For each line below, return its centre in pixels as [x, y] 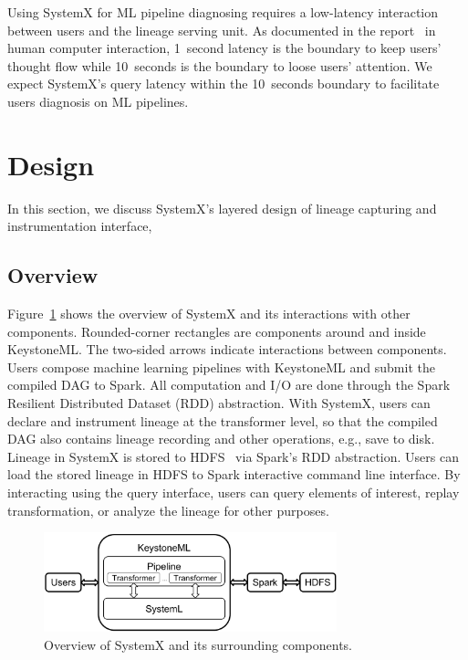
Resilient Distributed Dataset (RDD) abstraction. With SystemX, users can [219, 403]
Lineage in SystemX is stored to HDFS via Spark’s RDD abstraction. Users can [233, 456]
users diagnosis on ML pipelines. [98, 101]
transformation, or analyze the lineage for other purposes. [168, 510]
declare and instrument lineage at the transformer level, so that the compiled [223, 420]
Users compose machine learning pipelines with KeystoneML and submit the [221, 367]
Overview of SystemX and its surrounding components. [198, 644]
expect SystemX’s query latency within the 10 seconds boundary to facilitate [224, 84]
